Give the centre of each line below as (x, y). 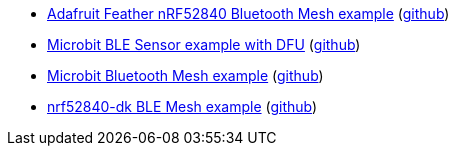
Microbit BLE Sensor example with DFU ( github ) (204, 44)
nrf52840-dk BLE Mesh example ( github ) (182, 106)
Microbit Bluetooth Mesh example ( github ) (185, 75)
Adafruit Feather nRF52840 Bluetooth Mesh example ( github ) (248, 13)
